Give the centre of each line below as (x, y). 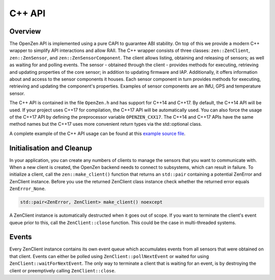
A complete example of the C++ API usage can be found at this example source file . (98, 133)
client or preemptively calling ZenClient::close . (62, 270)
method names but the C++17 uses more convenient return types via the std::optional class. (106, 124)
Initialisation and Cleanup (51, 148)
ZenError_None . (28, 189)
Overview (25, 31)
